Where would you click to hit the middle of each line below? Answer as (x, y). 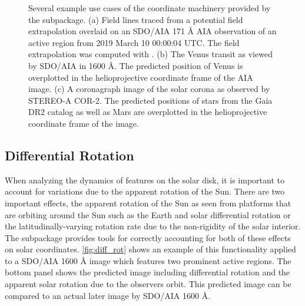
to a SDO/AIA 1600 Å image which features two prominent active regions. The (148, 260)
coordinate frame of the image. (84, 123)
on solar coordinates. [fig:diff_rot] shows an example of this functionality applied (150, 249)
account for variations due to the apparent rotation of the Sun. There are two (145, 191)
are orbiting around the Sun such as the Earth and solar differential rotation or (148, 214)
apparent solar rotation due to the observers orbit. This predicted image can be (148, 284)
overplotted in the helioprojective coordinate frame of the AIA (141, 77)
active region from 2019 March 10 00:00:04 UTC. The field (134, 42)
